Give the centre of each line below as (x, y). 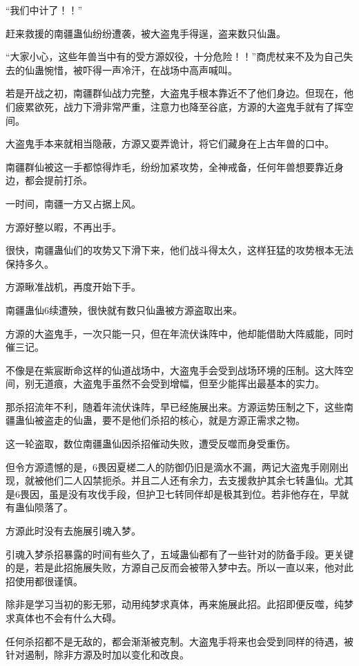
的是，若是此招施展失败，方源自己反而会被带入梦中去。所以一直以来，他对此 (179, 567)
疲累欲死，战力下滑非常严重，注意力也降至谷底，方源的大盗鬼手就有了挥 (179, 106)
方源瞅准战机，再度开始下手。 (73, 287)
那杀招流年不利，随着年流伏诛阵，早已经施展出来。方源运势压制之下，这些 (175, 406)
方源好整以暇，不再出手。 (64, 226)
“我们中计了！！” (44, 10)
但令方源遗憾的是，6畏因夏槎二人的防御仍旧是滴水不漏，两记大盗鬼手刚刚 (172, 466)
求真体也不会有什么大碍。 (64, 618)
